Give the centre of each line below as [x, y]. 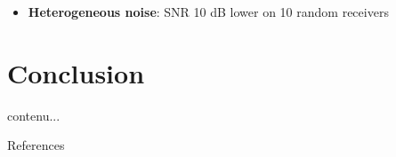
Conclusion [76, 72]
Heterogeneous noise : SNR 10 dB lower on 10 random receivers [208, 12]
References [36, 145]
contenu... [34, 115]
